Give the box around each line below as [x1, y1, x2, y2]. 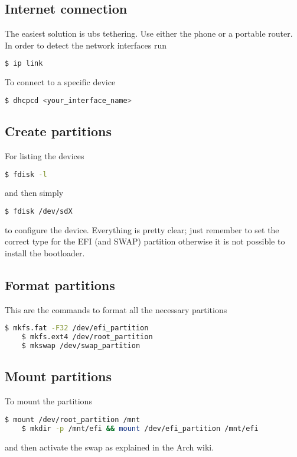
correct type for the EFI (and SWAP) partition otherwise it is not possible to [5, 235, 285, 247]
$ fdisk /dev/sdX [5, 207, 73, 215]
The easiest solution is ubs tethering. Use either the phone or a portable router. [5, 27, 293, 40]
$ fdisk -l [5, 170, 47, 179]
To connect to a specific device [5, 76, 116, 88]
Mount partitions [5, 367, 112, 385]
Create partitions [5, 122, 112, 140]
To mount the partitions [5, 395, 92, 407]
